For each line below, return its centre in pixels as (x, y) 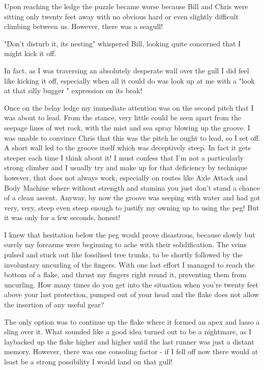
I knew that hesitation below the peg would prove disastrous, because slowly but (130, 234)
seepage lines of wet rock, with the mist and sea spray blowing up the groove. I (127, 127)
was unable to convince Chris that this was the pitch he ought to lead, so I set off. (132, 137)
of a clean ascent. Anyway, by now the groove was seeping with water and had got (132, 197)
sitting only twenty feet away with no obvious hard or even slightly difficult (122, 16)
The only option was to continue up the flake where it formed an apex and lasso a (132, 321)
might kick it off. (30, 53)
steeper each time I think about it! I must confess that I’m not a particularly (124, 157)
